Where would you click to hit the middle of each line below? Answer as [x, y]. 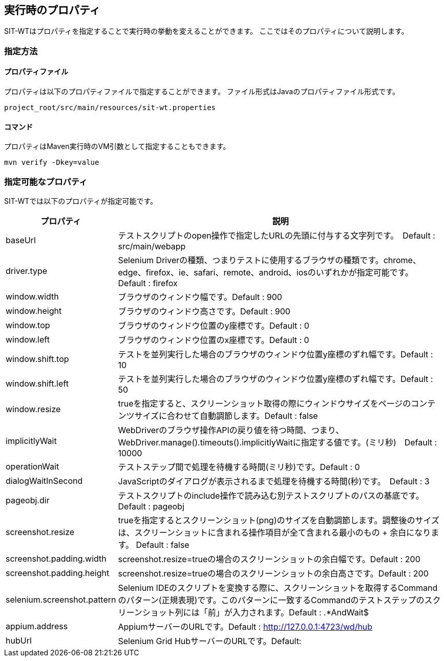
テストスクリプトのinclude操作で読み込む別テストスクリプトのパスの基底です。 [271, 495]
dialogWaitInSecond [44, 481]
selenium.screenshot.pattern [61, 599]
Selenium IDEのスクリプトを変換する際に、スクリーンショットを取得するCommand [278, 588]
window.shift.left [37, 383]
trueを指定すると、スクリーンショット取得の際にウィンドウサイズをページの [265, 403]
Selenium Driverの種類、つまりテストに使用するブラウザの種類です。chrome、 [269, 260]
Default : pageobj [151, 506]
